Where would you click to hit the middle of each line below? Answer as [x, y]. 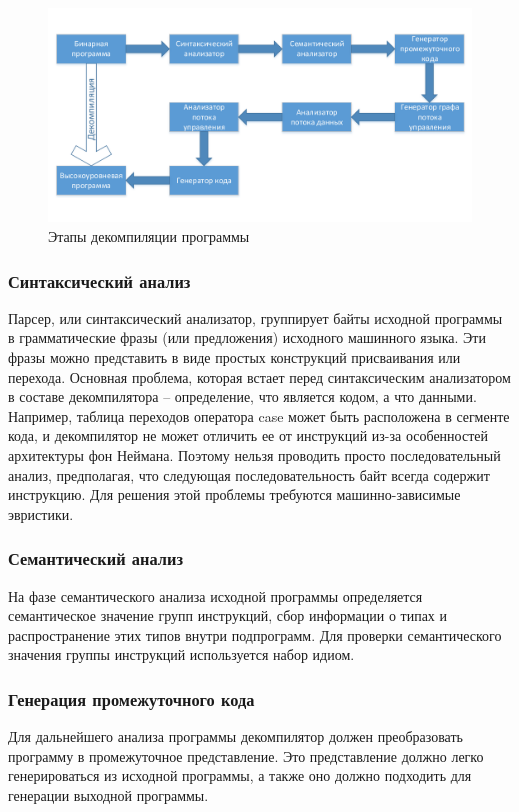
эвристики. [41, 513]
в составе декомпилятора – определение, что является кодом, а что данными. [242, 396]
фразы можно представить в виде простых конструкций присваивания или [234, 357]
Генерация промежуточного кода [131, 698]
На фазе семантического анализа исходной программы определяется [215, 595]
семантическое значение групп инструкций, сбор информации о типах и [228, 615]
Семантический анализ [95, 558]
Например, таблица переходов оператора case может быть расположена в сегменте [259, 415]
